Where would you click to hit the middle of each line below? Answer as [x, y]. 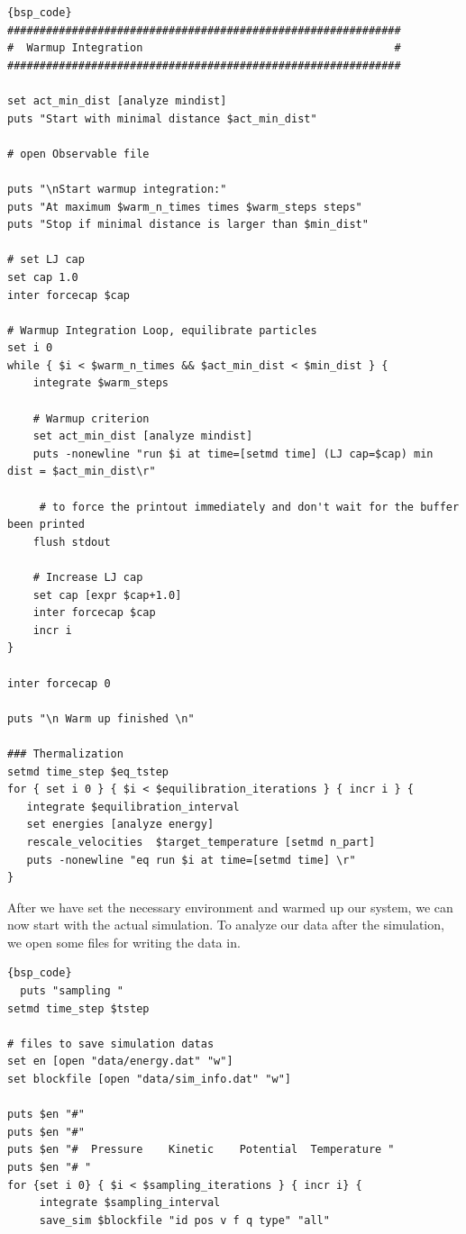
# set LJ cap [46, 260]
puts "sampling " [72, 991]
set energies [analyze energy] [120, 825]
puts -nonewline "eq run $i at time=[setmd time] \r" [191, 860]
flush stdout [72, 542]
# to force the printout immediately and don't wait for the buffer [249, 507]
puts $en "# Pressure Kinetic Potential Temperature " [201, 1150]
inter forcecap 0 [59, 683]
